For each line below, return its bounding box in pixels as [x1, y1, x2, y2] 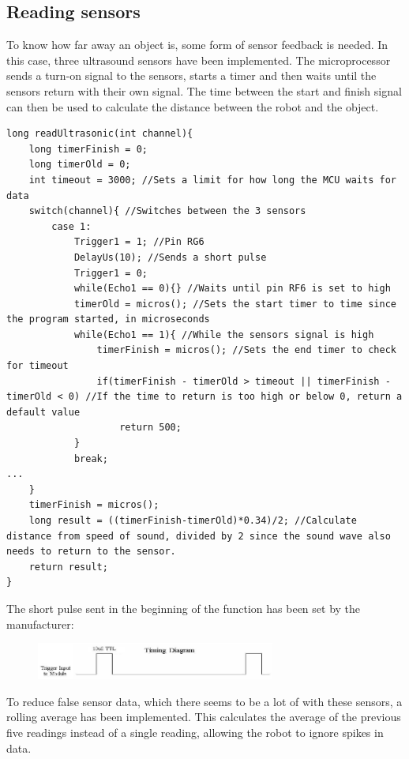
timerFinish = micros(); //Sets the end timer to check [96, 344, 396, 356]
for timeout [6, 360, 69, 372]
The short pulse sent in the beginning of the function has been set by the [6, 599, 361, 616]
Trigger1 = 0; [73, 267, 148, 279]
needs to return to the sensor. [6, 546, 176, 558]
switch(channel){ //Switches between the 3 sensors [28, 205, 306, 217]
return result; [28, 561, 108, 573]
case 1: [51, 220, 92, 232]
